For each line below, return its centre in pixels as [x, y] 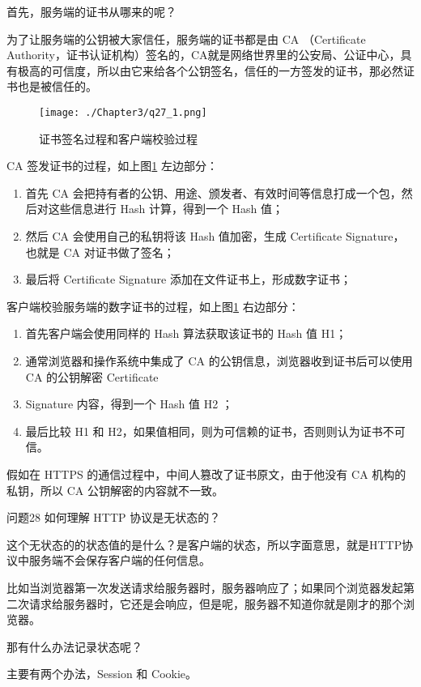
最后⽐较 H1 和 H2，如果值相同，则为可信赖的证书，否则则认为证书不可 [215, 431]
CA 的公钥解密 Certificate [92, 376]
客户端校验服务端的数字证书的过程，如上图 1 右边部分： [153, 306]
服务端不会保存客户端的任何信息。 [119, 560]
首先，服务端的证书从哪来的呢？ [91, 11]
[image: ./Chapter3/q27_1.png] [123, 112]
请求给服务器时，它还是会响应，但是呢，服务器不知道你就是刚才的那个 [216, 603]
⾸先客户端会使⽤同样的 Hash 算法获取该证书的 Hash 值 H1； [186, 333]
